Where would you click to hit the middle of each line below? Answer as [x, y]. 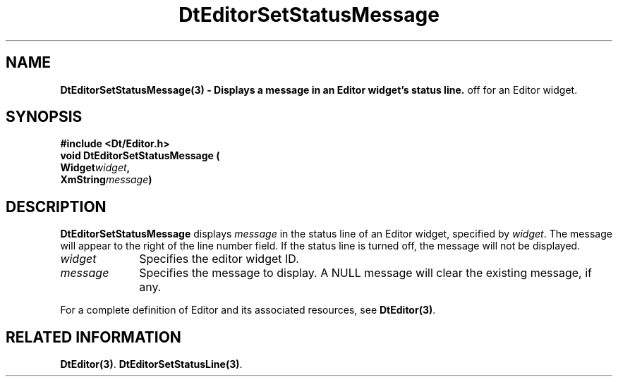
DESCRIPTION [56, 207]
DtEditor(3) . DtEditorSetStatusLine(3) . [151, 364]
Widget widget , [95, 168]
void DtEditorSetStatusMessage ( [140, 156]
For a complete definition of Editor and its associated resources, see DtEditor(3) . [248, 310]
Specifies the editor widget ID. [219, 259]
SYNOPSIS [44, 117]
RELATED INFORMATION [93, 337]
